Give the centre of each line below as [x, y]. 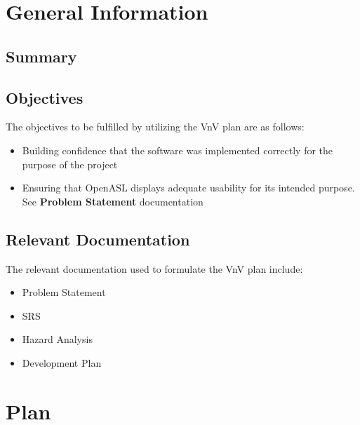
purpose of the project [70, 164]
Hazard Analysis [57, 339]
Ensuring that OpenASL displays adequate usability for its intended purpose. [188, 188]
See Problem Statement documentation [113, 201]
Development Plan [62, 362]
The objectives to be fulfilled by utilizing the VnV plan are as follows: [155, 127]
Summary [41, 56]
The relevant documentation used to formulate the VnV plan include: [154, 268]
